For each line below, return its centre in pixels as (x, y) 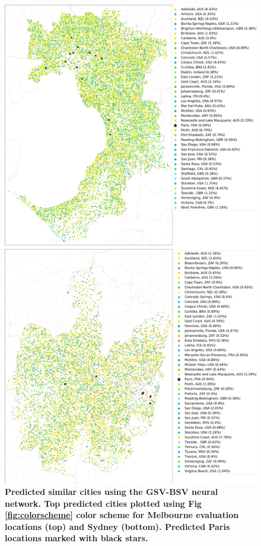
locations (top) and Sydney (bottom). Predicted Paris (117, 526)
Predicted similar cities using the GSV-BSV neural (112, 492)
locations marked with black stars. (77, 538)
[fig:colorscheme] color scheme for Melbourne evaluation (122, 515)
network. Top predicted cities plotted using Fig (103, 503)
